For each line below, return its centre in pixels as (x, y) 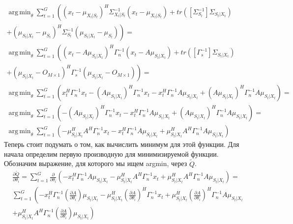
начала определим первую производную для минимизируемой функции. (111, 154)
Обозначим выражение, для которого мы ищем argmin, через (96, 163)
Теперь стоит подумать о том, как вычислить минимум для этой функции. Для (122, 144)
